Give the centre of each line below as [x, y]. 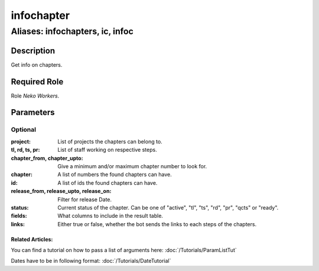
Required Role [37, 82]
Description [33, 50]
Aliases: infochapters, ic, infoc [72, 31]
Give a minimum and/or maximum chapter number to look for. [132, 166]
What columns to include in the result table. [110, 216]
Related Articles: [32, 239]
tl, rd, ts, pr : [25, 150]
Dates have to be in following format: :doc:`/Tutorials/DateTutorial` [91, 261]
